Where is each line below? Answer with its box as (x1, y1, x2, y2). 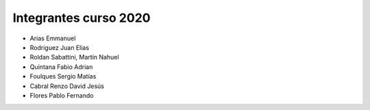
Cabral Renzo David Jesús (29, 82, 104, 90)
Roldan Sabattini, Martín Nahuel (29, 53, 119, 61)
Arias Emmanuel (29, 34, 76, 42)
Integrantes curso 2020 (12, 10, 151, 25)
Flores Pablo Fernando (29, 91, 94, 99)
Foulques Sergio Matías (29, 72, 97, 81)
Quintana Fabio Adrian (29, 62, 93, 71)
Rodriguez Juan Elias (29, 43, 89, 51)
